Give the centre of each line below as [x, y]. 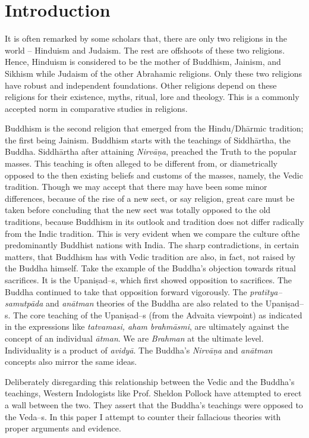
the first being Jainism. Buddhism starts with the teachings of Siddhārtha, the [148, 140]
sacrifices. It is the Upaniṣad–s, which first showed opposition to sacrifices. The [149, 280]
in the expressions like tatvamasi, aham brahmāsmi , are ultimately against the [147, 326]
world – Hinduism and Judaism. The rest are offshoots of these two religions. [145, 50]
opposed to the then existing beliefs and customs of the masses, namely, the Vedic [154, 175]
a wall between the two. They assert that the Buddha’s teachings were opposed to [154, 404]
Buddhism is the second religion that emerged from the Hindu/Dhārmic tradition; [154, 128]
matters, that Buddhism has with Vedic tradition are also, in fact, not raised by [150, 256]
